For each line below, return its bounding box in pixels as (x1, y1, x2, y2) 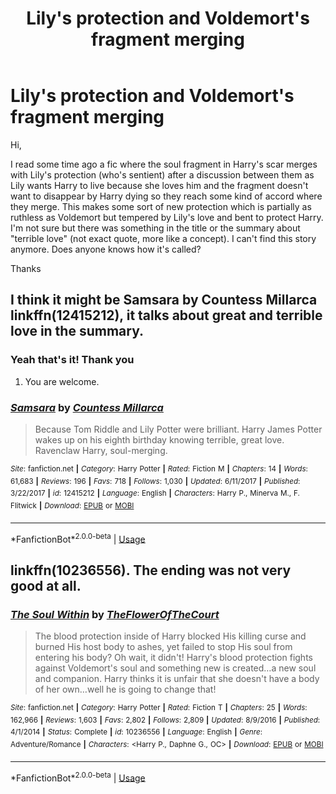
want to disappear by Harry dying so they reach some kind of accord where (10, 190, 323, 202)
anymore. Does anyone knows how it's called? (10, 243, 202, 255)
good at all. (10, 577, 82, 594)
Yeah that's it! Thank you (10, 353, 135, 367)
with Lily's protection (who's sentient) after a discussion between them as (10, 168, 315, 181)
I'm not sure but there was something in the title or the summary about (10, 222, 301, 234)
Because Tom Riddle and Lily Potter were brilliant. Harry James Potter (34, 423, 323, 435)
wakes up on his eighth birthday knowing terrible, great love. (34, 433, 285, 446)
